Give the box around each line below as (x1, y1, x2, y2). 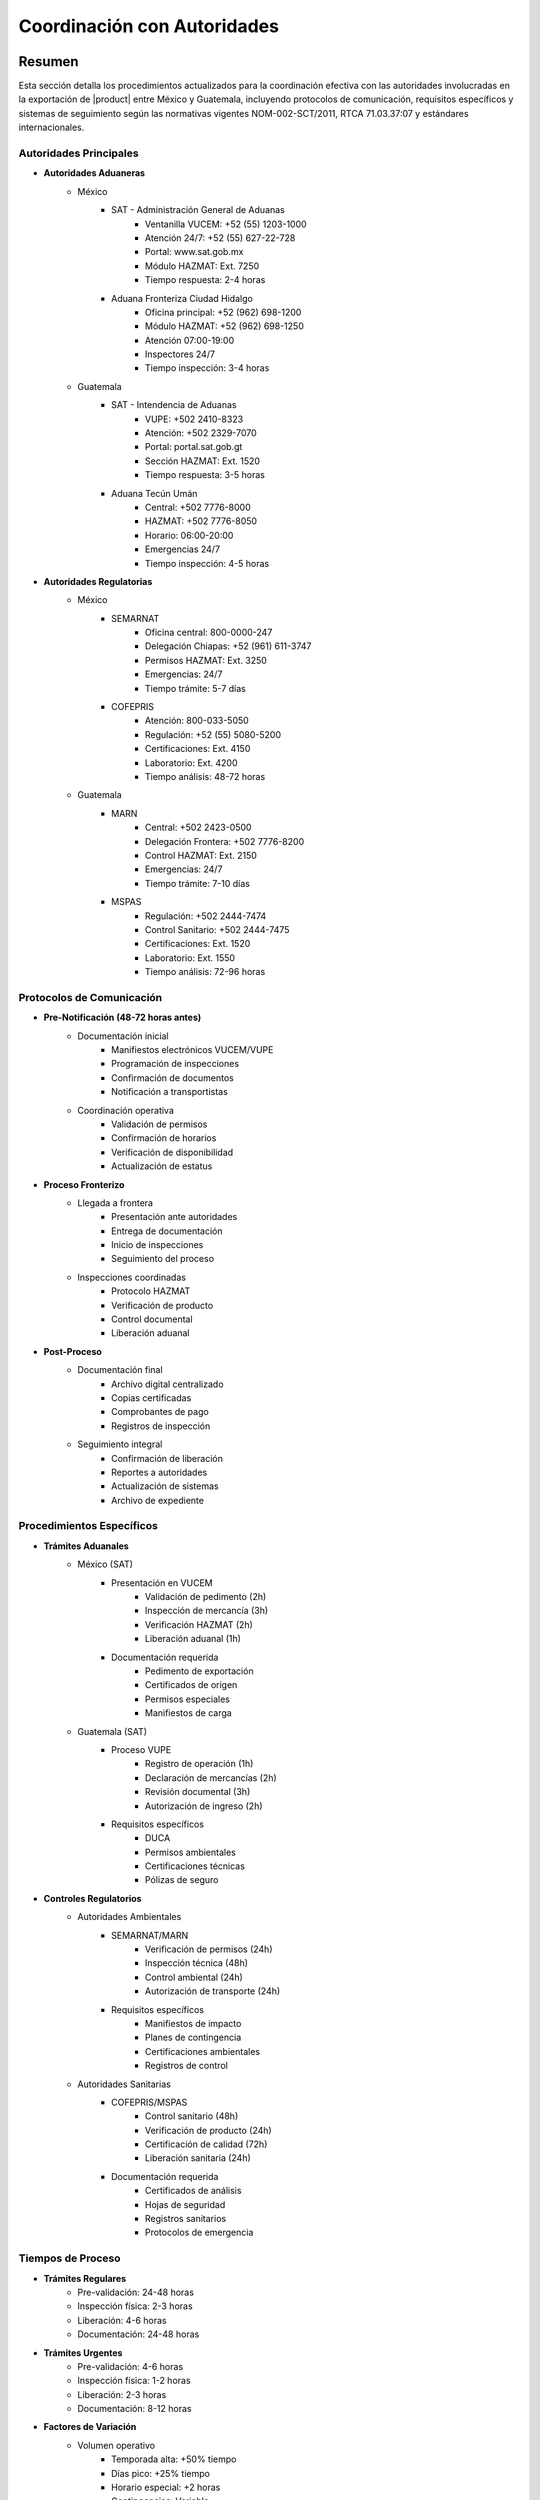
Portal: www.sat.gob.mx (145, 246, 244, 258)
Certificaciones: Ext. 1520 (145, 938, 251, 950)
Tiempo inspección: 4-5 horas (145, 557, 270, 569)
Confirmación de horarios (111, 1132, 217, 1144)
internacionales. (18, 121, 85, 134)
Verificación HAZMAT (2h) (145, 1618, 254, 1630)
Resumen (18, 53, 79, 70)
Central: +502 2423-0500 (145, 821, 252, 834)
